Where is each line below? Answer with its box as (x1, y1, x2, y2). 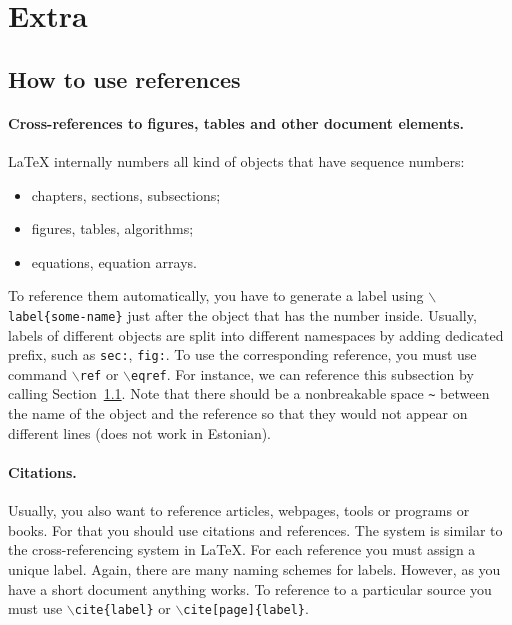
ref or (79, 363, 119, 384)
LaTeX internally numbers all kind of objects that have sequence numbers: (8, 150, 465, 171)
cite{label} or (74, 598, 171, 619)
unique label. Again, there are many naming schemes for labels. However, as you (8, 558, 501, 579)
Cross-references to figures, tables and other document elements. (8, 112, 465, 133)
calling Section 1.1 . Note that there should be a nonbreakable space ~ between (8, 383, 490, 404)
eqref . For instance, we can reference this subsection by (130, 363, 474, 384)
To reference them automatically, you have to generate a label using (8, 285, 424, 306)
